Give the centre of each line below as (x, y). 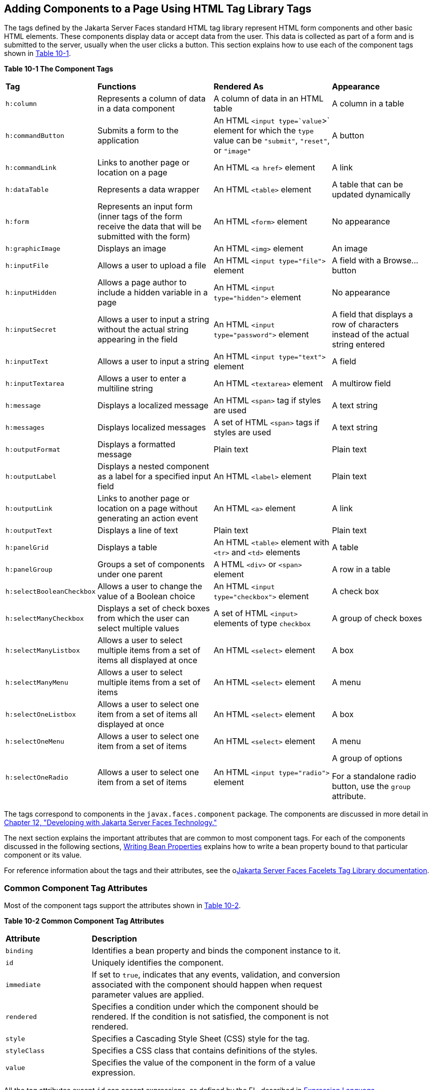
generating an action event (148, 519)
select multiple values (138, 628)
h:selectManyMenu (37, 682)
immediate (23, 985)
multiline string (125, 389)
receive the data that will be (149, 227)
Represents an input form (145, 207)
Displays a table (127, 547)
